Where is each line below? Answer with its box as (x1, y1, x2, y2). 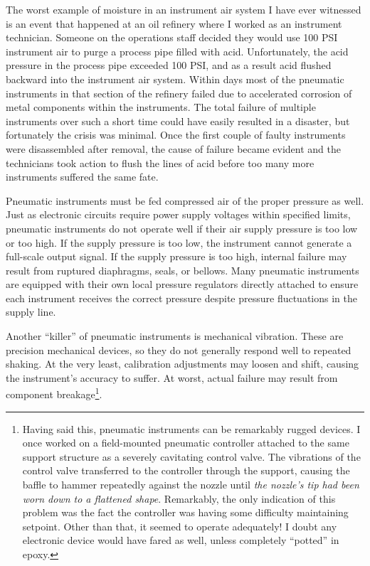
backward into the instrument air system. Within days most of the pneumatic (6, 71, 344, 86)
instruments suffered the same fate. (6, 169, 159, 184)
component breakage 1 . (6, 385, 102, 402)
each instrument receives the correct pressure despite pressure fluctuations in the (6, 290, 357, 305)
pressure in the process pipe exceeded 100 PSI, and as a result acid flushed (6, 58, 332, 73)
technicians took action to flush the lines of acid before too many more (6, 155, 314, 170)
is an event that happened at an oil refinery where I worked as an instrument (6, 16, 342, 31)
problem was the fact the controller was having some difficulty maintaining (22, 505, 349, 520)
